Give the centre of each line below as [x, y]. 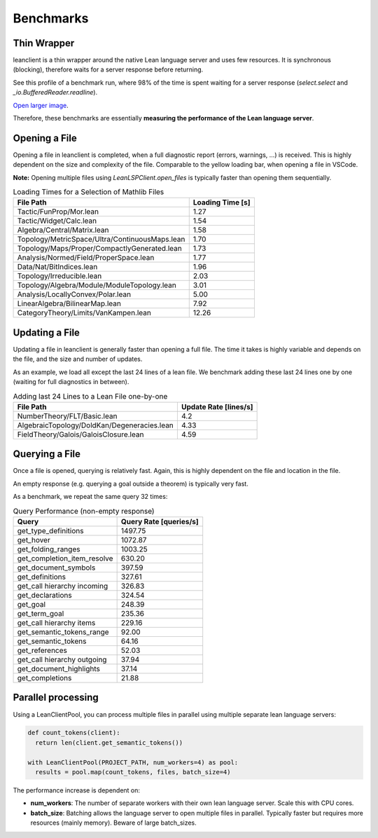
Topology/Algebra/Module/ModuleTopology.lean [97, 285]
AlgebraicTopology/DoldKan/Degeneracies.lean [96, 425]
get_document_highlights [59, 668]
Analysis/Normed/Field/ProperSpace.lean [86, 258]
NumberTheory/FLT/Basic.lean [67, 415]
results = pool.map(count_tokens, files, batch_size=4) [133, 772]
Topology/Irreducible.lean [59, 276]
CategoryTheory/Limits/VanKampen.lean [84, 313]
